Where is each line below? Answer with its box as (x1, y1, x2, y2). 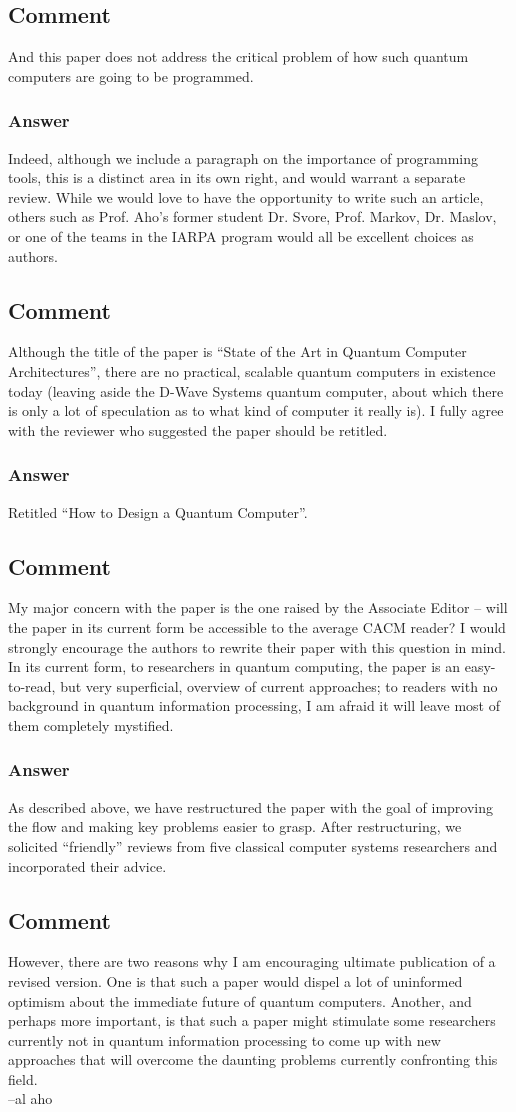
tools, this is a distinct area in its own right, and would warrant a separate (8, 167, 466, 188)
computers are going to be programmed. (8, 65, 254, 86)
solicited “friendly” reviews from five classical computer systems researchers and (8, 835, 498, 856)
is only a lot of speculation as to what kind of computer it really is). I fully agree (8, 400, 504, 421)
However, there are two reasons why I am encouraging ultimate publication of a (8, 951, 496, 972)
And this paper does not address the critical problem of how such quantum (8, 46, 469, 67)
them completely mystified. (8, 714, 174, 735)
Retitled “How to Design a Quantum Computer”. (8, 501, 308, 522)
